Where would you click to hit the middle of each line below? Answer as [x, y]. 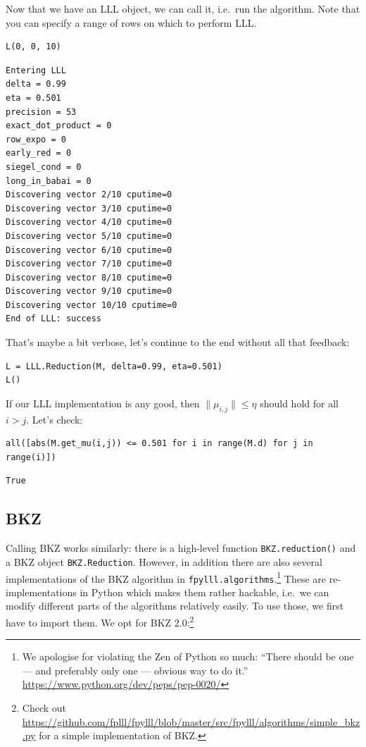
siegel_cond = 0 [44, 167]
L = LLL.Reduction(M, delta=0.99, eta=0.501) [114, 366]
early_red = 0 [39, 153]
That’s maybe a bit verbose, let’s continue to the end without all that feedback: [178, 342]
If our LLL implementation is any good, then [103, 403]
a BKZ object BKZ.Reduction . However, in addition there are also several [164, 561]
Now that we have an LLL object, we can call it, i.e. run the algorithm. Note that [183, 8]
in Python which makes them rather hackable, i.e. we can [204, 592]
